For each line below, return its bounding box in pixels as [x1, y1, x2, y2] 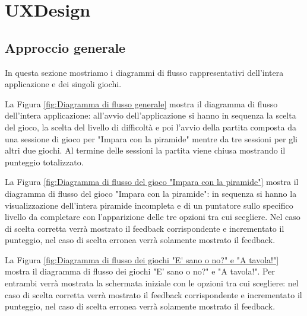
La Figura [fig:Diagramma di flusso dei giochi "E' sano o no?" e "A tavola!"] [5, 253, 279, 266]
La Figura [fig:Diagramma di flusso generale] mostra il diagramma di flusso [5, 97, 278, 110]
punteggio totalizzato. [5, 155, 84, 168]
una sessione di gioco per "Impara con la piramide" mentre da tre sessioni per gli [5, 132, 297, 145]
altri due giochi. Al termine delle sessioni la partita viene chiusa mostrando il [5, 144, 286, 157]
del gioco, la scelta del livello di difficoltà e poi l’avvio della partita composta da [5, 120, 296, 133]
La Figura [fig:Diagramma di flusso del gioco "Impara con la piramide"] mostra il [5, 175, 299, 188]
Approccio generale [5, 38, 126, 56]
